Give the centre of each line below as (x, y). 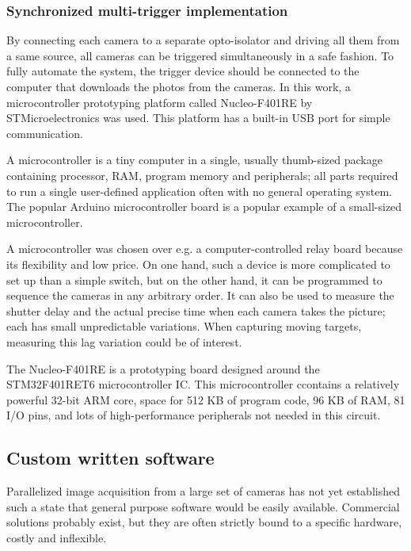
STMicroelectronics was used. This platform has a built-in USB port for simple (198, 118)
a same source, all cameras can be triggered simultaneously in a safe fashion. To (200, 55)
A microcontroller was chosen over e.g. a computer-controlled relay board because (205, 249)
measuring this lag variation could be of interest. (124, 341)
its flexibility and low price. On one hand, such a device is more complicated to (198, 264)
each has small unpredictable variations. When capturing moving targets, (184, 326)
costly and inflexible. (57, 537)
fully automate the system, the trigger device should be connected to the (183, 71)
